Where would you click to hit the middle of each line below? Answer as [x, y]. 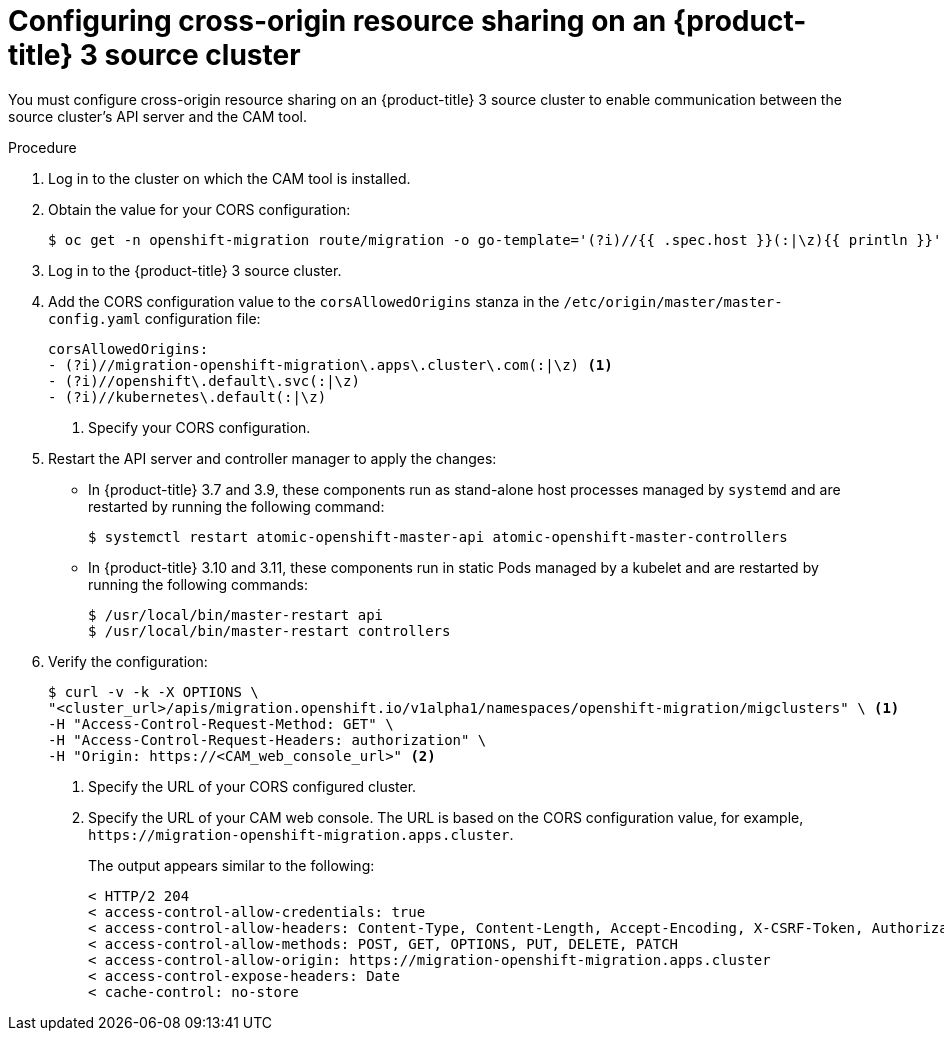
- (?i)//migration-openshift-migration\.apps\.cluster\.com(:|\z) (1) [330, 364]
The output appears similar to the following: [231, 865]
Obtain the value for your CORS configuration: [199, 209]
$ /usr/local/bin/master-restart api [236, 614]
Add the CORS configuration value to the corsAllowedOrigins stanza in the [304, 301]
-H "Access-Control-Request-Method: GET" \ [221, 723]
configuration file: [202, 318]
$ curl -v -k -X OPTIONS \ [153, 691]
